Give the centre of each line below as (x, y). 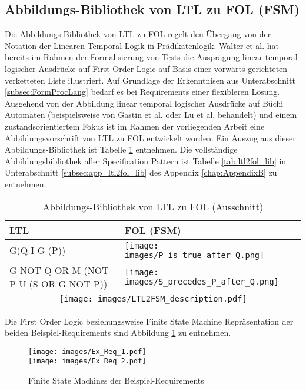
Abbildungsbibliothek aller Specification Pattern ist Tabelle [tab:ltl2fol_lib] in (146, 161)
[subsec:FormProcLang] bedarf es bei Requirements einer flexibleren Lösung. (142, 92)
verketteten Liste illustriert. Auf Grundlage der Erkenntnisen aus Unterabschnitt (150, 80)
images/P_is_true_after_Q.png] (194, 255)
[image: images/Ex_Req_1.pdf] (87, 351)
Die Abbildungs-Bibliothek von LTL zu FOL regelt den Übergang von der (138, 34)
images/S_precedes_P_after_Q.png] (202, 281)
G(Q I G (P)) (38, 250)
